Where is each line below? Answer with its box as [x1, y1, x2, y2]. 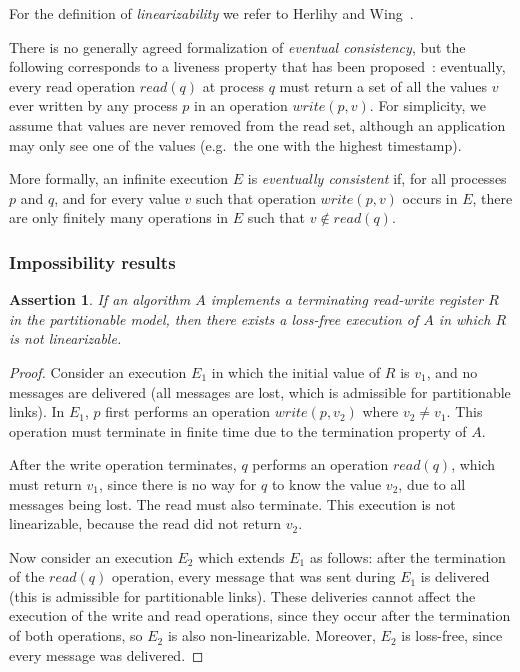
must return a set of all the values [279, 75, 488, 96]
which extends [198, 546, 285, 567]
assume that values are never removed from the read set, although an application [9, 114, 506, 135]
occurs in [402, 187, 458, 208]
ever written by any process [9, 95, 178, 116]
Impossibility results [9, 249, 176, 274]
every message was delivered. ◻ [9, 644, 204, 665]
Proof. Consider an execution [9, 361, 187, 382]
